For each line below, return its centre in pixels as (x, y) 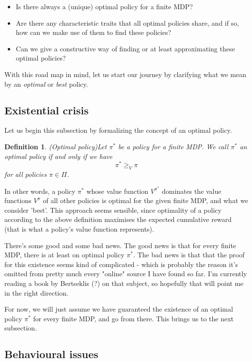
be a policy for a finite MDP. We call (173, 146)
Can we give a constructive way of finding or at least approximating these (125, 48)
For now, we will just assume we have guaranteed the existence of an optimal (119, 309)
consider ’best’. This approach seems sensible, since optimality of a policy (113, 210)
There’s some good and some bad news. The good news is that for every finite (120, 245)
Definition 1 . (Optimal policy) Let (56, 146)
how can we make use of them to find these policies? (94, 32)
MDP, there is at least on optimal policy (64, 255)
